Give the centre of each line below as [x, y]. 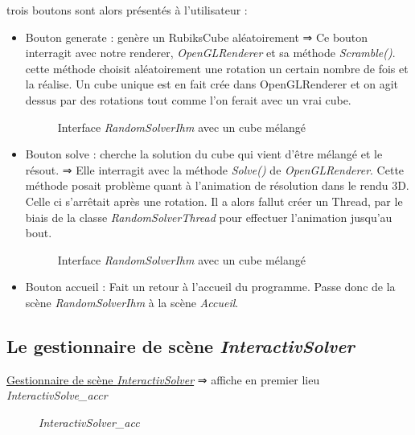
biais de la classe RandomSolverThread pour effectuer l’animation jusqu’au [209, 217]
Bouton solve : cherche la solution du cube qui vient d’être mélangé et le [204, 154]
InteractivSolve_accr [57, 395]
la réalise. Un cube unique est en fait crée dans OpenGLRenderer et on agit [212, 84]
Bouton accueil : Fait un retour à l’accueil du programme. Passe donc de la [210, 287]
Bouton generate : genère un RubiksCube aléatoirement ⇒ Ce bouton [197, 37]
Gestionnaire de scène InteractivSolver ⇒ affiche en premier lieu [163, 379]
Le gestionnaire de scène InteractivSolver [181, 345]
